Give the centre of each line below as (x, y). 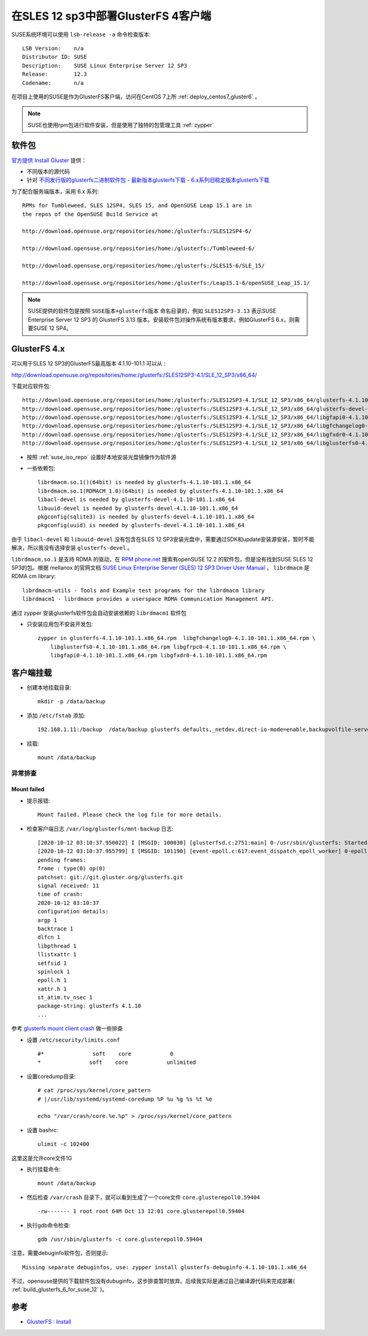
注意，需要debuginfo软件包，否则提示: (60, 1253)
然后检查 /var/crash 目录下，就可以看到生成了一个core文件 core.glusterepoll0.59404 (143, 1197)
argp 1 (48, 920)
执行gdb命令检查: (48, 1225)
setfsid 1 (52, 963)
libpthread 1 (57, 946)
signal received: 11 (68, 885)
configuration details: (73, 912)
